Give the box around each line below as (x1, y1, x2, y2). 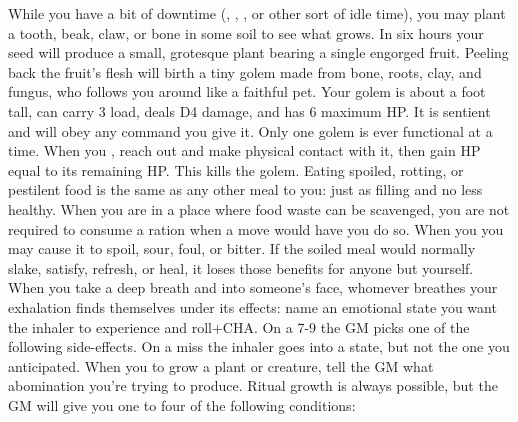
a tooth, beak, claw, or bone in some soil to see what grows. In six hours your (8, 22, 484, 43)
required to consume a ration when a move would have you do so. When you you (8, 218, 504, 239)
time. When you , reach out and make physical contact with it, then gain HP (8, 140, 481, 161)
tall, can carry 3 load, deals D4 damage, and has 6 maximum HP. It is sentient (8, 100, 491, 121)
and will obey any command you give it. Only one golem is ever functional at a (8, 120, 493, 141)
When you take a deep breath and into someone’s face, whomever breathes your (8, 277, 498, 298)
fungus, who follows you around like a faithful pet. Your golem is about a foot (8, 81, 486, 102)
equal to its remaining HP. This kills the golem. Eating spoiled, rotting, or (8, 159, 464, 180)
